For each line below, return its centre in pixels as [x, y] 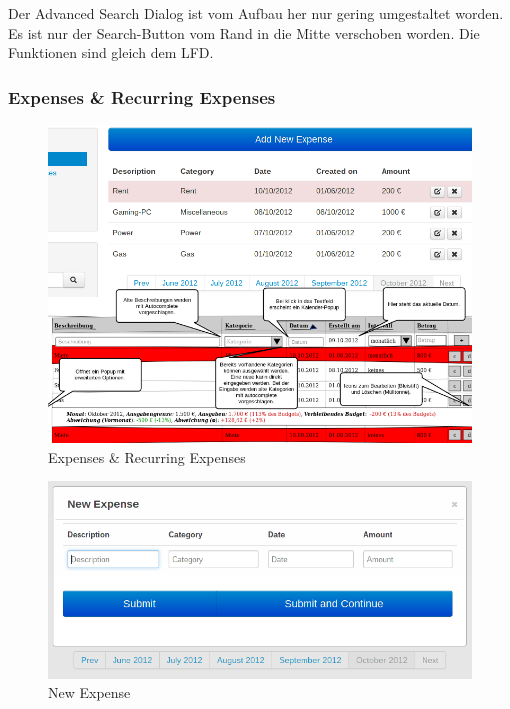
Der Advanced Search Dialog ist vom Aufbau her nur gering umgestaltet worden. [256, 13]
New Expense [89, 692]
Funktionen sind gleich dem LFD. [111, 52]
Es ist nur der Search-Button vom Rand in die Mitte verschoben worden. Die [244, 32]
